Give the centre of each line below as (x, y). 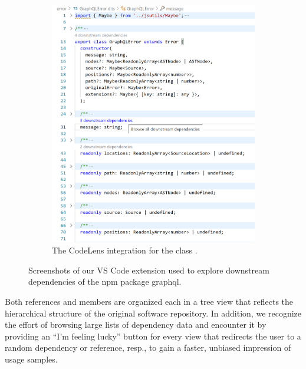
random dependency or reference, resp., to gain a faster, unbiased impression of (148, 347)
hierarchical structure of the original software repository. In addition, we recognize (153, 313)
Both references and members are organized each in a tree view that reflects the (149, 301)
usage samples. (31, 359)
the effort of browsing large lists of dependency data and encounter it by (136, 324)
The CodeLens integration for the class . (125, 250)
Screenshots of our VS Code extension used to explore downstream (149, 270)
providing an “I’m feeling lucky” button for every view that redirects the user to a (153, 336)
